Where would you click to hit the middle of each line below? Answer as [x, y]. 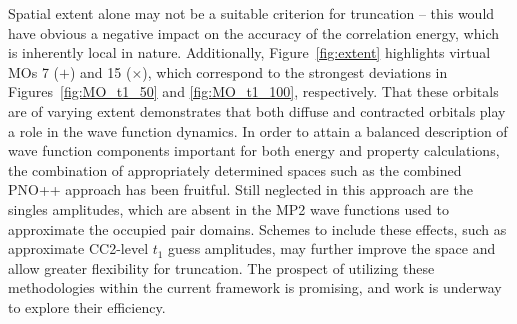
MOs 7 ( [34, 71]
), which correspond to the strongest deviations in [295, 71]
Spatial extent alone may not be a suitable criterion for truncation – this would [251, 13]
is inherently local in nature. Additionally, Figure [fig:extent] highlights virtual [249, 52]
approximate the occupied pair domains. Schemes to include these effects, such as [257, 228]
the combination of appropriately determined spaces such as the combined [235, 169]
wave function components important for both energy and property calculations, [254, 150]
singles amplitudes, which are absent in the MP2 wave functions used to [228, 208]
